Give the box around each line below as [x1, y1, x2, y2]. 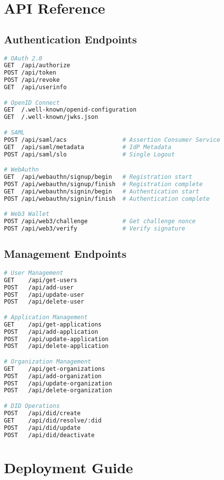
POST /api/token [4, 69, 56, 77]
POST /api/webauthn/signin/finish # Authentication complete [4, 195, 210, 202]
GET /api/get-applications [4, 321, 102, 328]
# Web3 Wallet [4, 211, 50, 218]
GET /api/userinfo [4, 84, 67, 91]
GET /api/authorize [4, 62, 71, 69]
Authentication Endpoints [4, 31, 137, 46]
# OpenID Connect [4, 99, 60, 106]
